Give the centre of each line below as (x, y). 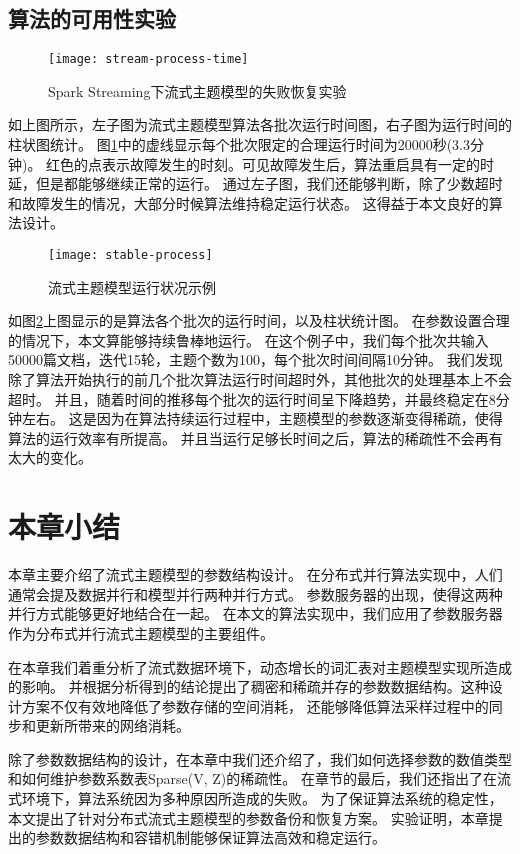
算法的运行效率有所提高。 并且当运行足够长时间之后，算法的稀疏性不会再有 (255, 437)
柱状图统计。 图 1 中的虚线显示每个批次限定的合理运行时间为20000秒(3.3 (239, 144)
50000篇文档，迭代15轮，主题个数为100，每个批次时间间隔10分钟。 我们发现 (255, 359)
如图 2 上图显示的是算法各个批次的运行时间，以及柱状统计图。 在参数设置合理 (259, 320)
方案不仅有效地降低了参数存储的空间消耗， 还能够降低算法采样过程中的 (255, 705)
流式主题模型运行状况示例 (132, 286)
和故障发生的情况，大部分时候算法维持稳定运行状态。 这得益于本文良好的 (248, 202)
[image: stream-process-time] (148, 59)
